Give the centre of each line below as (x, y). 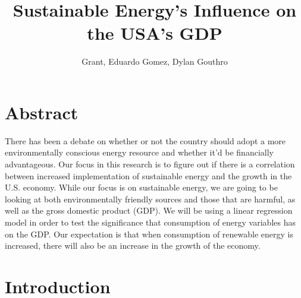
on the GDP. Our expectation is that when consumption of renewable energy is (149, 234)
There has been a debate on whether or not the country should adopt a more (145, 140)
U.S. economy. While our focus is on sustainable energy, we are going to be (141, 187)
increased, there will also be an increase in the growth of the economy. (133, 245)
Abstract (42, 112)
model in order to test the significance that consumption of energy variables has (150, 222)
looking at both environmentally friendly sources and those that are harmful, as (150, 199)
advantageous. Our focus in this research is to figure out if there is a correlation (150, 164)
